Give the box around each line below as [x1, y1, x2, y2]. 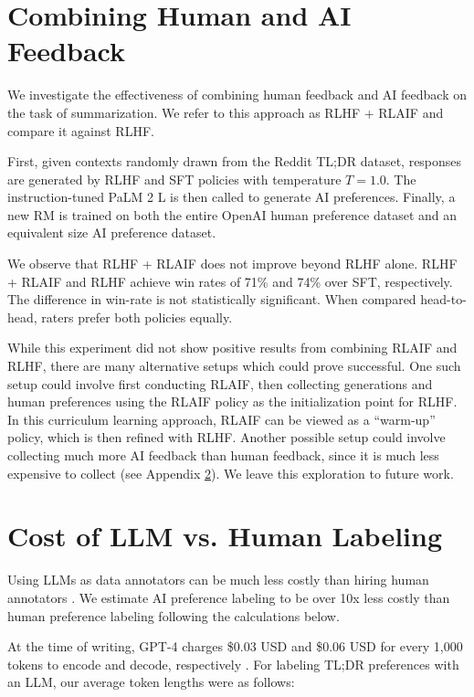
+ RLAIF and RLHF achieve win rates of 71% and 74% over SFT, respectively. [7, 271, 453, 290]
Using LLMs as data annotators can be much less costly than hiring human [7, 570, 429, 589]
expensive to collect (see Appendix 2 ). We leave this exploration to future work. [7, 463, 454, 482]
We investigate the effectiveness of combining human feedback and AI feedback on [7, 85, 468, 104]
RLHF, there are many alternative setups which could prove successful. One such [7, 356, 461, 375]
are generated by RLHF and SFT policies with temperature [7, 169, 342, 188]
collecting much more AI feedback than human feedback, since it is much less [7, 446, 439, 464]
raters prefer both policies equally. [41, 307, 233, 326]
